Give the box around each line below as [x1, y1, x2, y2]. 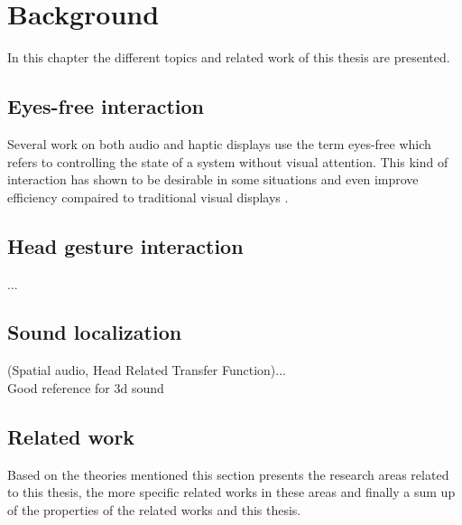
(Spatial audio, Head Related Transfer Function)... [7, 361, 286, 380]
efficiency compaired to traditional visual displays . [7, 187, 289, 206]
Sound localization [7, 318, 182, 346]
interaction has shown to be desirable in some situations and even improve [7, 170, 419, 189]
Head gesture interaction [7, 231, 244, 259]
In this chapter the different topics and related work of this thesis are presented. [7, 48, 450, 67]
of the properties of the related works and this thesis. [7, 500, 301, 519]
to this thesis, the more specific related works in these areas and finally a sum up [7, 483, 456, 502]
